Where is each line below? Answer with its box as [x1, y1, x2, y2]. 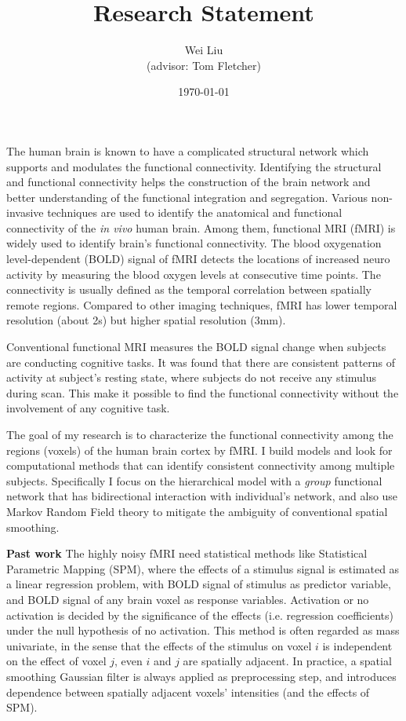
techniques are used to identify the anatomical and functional [47, 204, 343, 221]
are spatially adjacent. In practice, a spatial [183, 653, 392, 669]
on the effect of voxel [6, 653, 107, 669]
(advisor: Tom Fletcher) [147, 57, 261, 73]
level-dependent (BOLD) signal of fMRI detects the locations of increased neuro [6, 251, 390, 267]
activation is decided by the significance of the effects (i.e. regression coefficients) [6, 606, 393, 623]
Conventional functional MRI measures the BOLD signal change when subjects [6, 339, 386, 355]
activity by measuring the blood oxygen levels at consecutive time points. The [6, 265, 381, 282]
